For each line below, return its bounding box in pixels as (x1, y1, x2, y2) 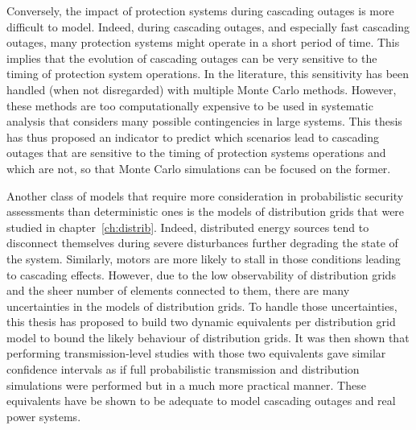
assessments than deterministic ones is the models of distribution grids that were (6, 203, 405, 220)
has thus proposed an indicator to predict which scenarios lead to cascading (6, 128, 380, 145)
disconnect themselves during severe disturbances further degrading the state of (6, 234, 398, 251)
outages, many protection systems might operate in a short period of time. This (6, 34, 400, 51)
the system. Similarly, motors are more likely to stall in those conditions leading (6, 250, 401, 267)
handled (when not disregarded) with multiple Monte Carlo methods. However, (6, 81, 397, 97)
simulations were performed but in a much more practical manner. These (6, 376, 366, 393)
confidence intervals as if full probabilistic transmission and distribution (6, 361, 360, 378)
